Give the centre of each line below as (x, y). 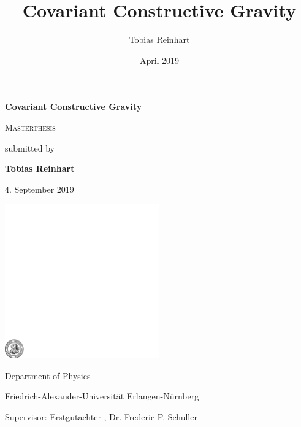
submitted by (30, 148)
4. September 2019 (40, 189)
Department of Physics (48, 375)
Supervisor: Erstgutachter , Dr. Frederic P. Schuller (101, 417)
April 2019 (159, 60)
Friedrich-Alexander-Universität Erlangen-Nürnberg (102, 396)
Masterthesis (30, 127)
